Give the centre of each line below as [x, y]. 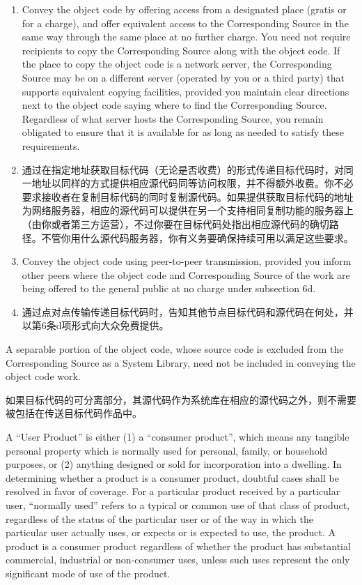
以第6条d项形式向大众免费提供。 [95, 325]
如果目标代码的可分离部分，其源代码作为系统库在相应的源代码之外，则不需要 [181, 399]
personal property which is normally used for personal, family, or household [167, 450]
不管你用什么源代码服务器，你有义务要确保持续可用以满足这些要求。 [197, 237]
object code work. [43, 376]
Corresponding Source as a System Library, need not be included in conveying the [181, 362]
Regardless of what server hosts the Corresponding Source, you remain [173, 118]
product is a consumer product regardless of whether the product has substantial [178, 546]
